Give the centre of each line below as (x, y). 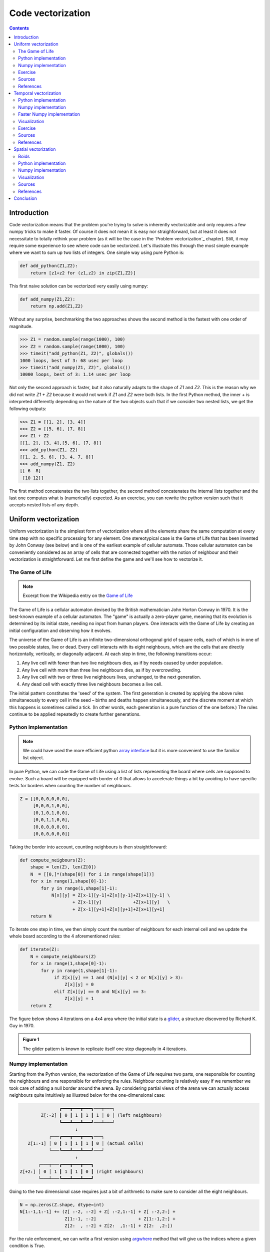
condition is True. (27, 1246)
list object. (33, 757)
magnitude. (21, 326)
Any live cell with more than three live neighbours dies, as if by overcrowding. (101, 670)
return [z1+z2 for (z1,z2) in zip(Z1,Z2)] (83, 273)
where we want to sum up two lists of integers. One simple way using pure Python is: (97, 252)
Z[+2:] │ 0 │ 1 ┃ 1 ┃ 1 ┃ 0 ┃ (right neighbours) (82, 1171)
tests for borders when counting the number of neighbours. (70, 786)
